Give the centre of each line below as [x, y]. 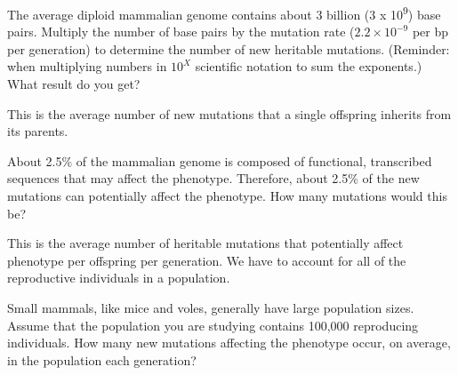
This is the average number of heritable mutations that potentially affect [205, 243]
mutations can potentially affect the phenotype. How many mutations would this [227, 195]
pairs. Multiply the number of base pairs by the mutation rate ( [181, 32]
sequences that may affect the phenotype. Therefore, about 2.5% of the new [213, 178]
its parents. [38, 131]
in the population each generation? [102, 359]
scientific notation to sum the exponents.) [309, 66]
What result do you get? [74, 84]
